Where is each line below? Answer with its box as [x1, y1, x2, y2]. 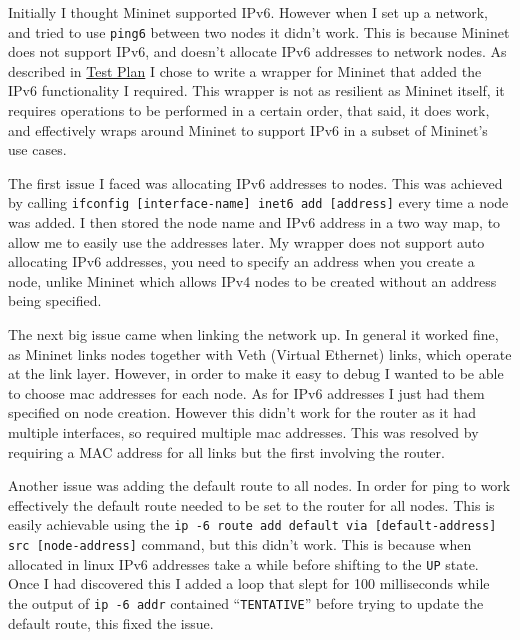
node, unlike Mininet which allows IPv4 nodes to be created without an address [8, 270, 497, 291]
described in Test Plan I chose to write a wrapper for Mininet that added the [8, 60, 482, 81]
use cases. [8, 139, 67, 160]
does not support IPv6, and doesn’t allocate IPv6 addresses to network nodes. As [8, 41, 507, 62]
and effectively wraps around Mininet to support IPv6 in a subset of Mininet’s [8, 119, 488, 140]
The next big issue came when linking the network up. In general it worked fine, [8, 324, 499, 345]
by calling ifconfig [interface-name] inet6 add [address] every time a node [8, 192, 509, 213]
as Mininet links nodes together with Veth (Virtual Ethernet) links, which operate [8, 343, 512, 364]
